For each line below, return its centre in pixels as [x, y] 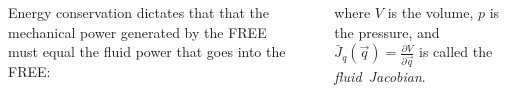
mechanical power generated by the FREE [137, 31]
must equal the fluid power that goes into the [147, 51]
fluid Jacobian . [380, 76]
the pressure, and [387, 31]
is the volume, [430, 12]
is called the [456, 51]
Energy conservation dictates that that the [138, 12]
